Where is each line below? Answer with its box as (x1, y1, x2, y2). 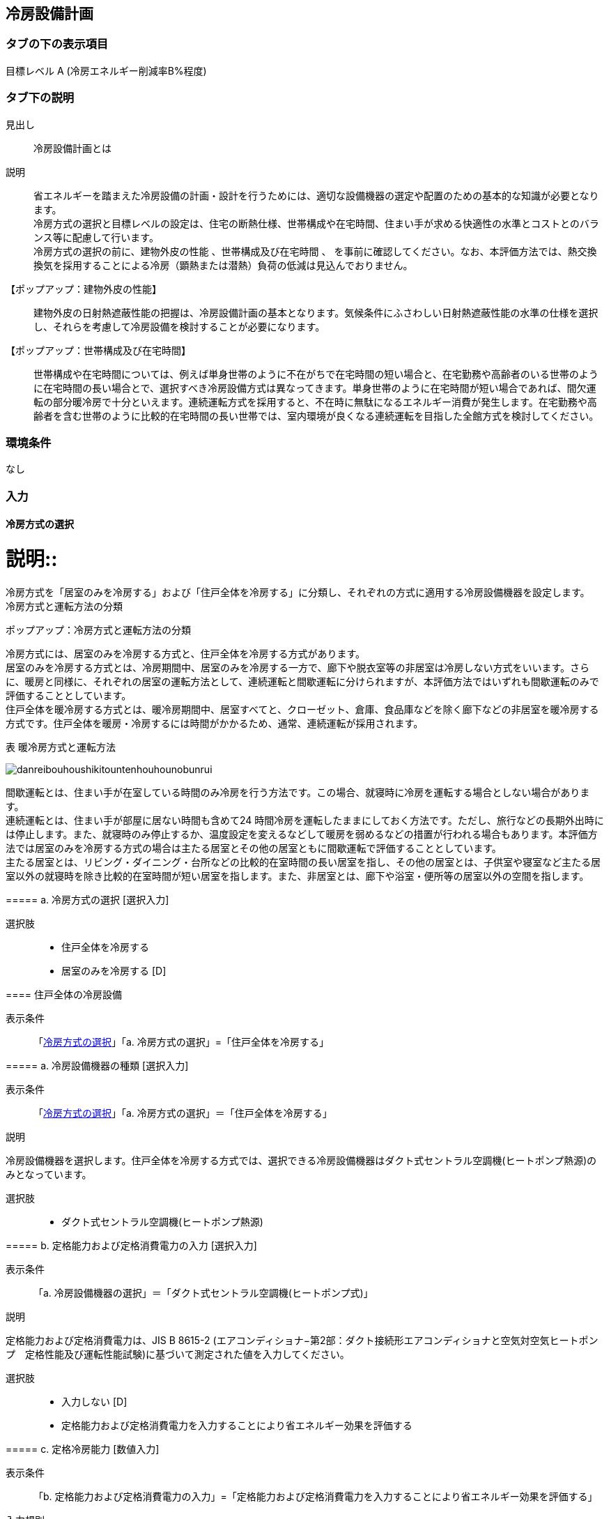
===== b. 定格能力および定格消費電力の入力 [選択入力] (6, 1239, 257, 1251)
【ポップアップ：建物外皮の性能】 (6, 282, 162, 295)
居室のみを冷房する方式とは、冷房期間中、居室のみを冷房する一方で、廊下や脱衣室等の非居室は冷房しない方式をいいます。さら (6, 661, 590, 673)
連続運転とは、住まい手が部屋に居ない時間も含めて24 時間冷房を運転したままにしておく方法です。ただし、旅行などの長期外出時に (6, 814, 604, 826)
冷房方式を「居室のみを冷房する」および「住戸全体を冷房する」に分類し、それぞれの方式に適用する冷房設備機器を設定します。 (6, 586, 590, 598)
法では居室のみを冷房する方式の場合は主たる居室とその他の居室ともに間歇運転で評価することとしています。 (6, 841, 502, 854)
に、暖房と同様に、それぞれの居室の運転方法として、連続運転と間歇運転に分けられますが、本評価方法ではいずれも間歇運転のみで (6, 675, 599, 687)
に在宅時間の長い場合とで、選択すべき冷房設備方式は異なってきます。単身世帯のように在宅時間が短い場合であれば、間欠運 (33, 381, 596, 394)
